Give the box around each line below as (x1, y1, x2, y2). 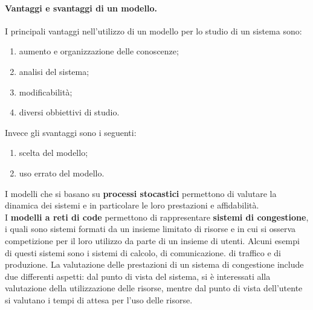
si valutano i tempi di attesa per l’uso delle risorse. (5, 293, 193, 306)
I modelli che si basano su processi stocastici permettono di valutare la (5, 187, 277, 199)
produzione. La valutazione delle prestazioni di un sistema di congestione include (5, 258, 304, 271)
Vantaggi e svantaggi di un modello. (5, 1, 157, 14)
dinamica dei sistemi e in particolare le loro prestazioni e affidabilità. (5, 199, 259, 212)
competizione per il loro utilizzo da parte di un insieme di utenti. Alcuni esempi (5, 234, 300, 247)
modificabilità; (19, 85, 73, 98)
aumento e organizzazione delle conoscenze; (19, 45, 179, 57)
